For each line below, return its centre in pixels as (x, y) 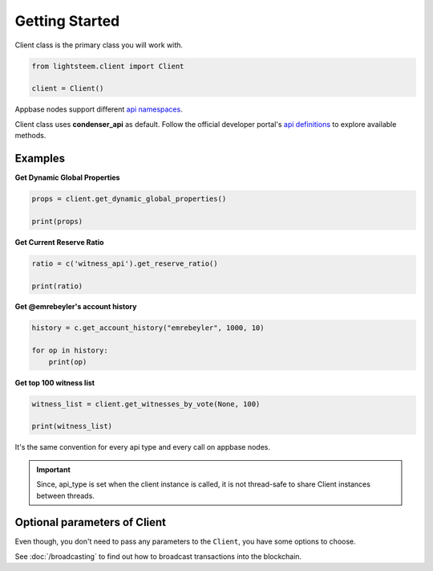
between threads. (66, 496)
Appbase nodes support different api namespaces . (99, 109)
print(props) (57, 221)
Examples (40, 158)
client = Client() (68, 89)
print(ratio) (57, 286)
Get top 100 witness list (55, 382)
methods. (30, 136)
